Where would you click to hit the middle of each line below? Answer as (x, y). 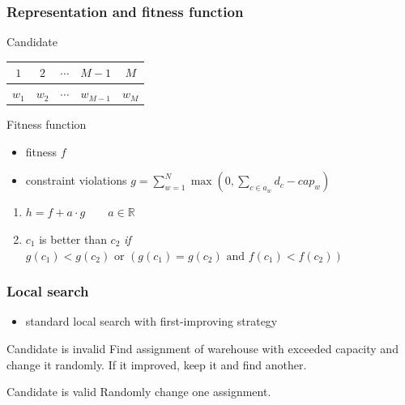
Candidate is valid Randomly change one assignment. (139, 392)
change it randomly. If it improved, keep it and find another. (157, 364)
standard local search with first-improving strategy (151, 321)
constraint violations (76, 180)
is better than (73, 239)
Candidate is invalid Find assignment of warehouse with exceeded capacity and (202, 349)
